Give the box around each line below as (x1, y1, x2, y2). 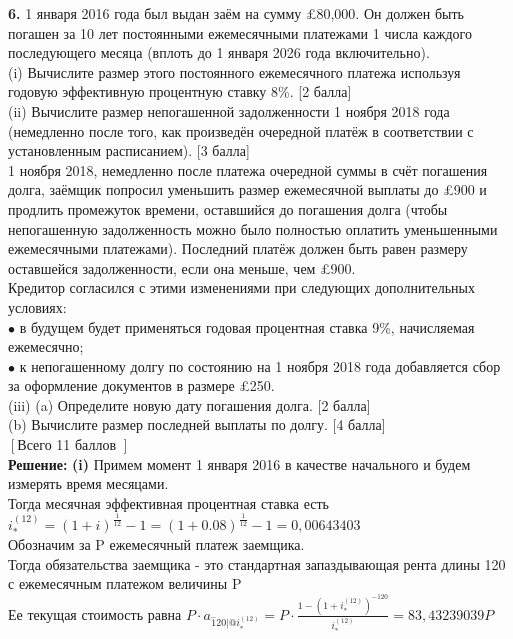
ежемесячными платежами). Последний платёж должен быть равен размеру (8, 238, 468, 259)
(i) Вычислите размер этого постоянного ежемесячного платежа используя (8, 61, 461, 82)
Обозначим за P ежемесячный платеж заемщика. (8, 534, 305, 555)
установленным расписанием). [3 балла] (8, 140, 250, 161)
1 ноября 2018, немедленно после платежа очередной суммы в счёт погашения (8, 159, 488, 180)
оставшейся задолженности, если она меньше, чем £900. (8, 257, 356, 278)
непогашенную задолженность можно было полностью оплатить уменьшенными (8, 218, 498, 239)
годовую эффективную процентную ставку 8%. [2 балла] (8, 81, 352, 102)
